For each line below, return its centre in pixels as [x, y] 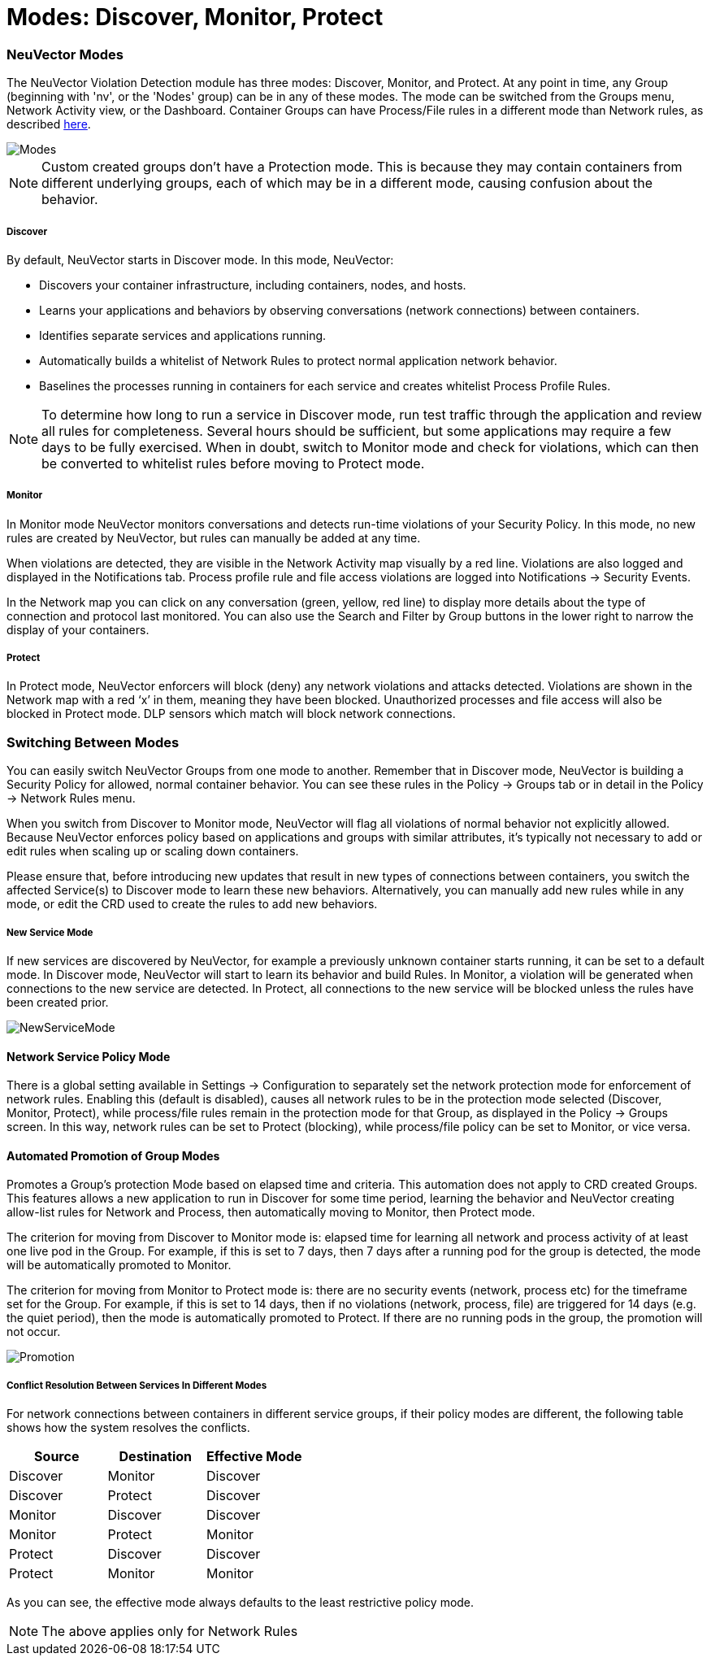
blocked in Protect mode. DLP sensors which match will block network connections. [231, 714]
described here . [49, 124]
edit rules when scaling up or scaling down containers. [153, 851]
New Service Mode [50, 932]
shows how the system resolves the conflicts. [128, 1428]
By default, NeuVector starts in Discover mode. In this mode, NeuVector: [200, 259]
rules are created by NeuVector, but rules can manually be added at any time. [214, 537]
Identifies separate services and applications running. [183, 335]
